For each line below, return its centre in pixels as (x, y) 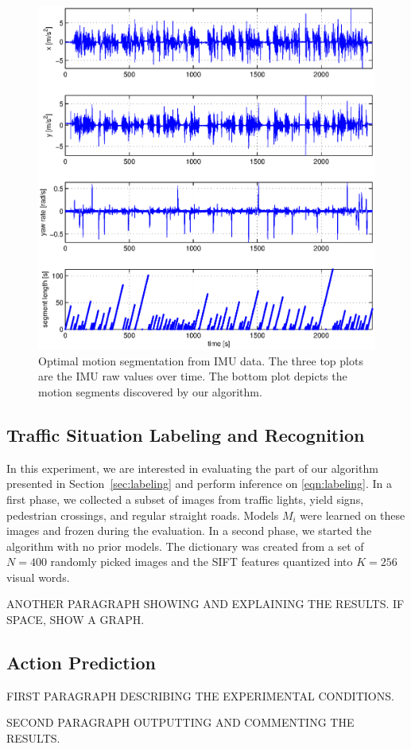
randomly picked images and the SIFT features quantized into (202, 562)
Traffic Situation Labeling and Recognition (186, 434)
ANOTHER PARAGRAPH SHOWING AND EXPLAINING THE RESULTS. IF (205, 604)
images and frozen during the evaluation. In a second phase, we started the (189, 531)
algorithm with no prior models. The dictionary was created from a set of (185, 546)
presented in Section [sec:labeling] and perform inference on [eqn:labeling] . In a (199, 484)
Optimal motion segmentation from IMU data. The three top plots (201, 360)
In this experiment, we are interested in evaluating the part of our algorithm (192, 468)
